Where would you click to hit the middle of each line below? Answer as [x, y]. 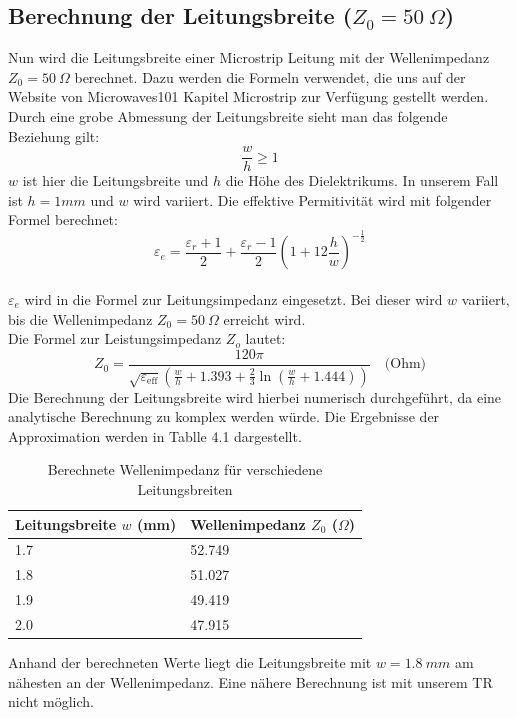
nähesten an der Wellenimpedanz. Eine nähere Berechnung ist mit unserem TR [250, 681]
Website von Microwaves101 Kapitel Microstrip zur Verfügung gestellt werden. [248, 96]
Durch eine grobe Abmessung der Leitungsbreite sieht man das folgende [228, 115]
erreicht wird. [264, 318]
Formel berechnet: [63, 219]
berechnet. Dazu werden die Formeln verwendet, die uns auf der [270, 76]
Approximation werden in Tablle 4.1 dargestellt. [155, 435]
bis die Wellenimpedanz [80, 318]
